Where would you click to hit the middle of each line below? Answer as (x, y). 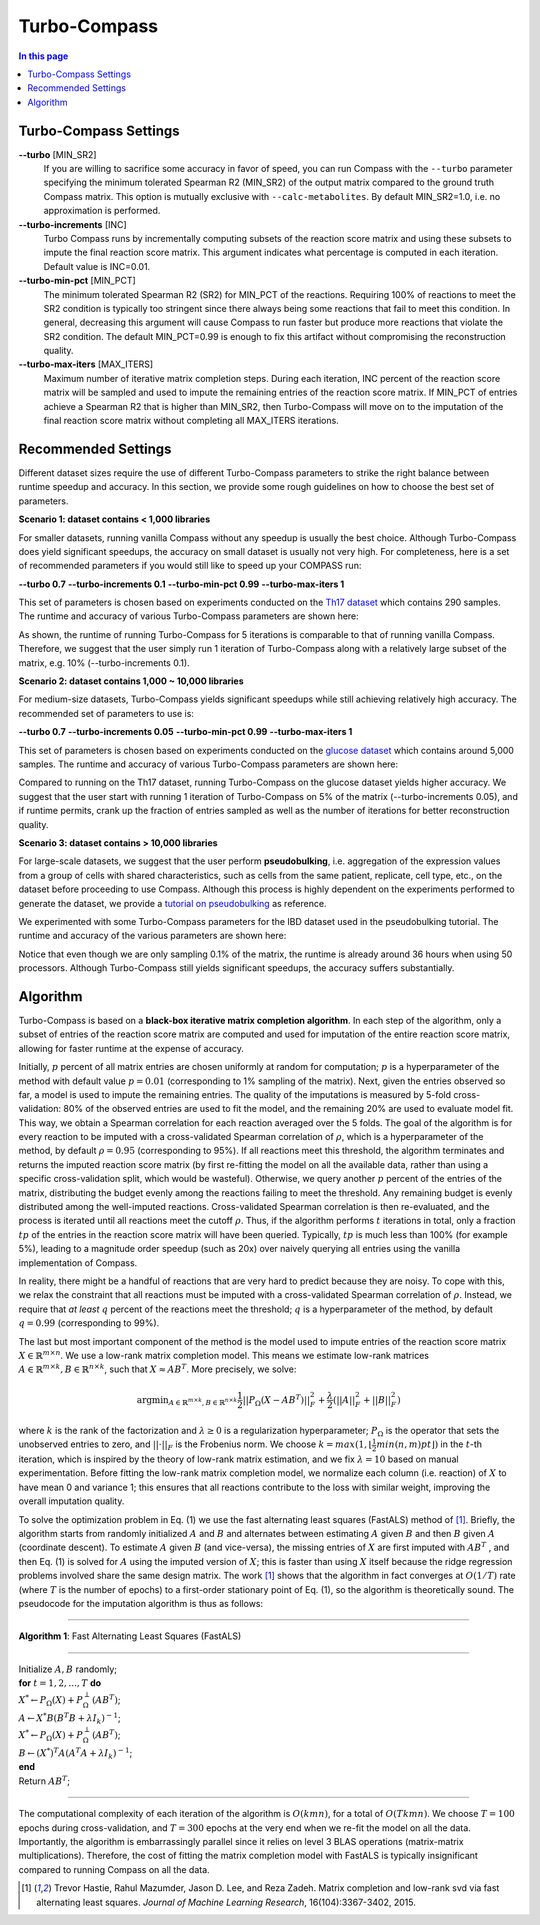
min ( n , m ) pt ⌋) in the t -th (429, 1444)
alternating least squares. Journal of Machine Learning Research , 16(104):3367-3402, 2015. (226, 1902)
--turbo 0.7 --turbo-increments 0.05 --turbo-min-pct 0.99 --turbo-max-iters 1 (185, 732)
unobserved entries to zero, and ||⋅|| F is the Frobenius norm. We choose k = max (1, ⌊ (195, 1445)
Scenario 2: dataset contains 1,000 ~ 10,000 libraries (131, 681)
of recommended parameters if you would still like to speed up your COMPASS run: (190, 566)
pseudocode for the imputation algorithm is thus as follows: (141, 1603)
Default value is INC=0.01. (97, 266)
